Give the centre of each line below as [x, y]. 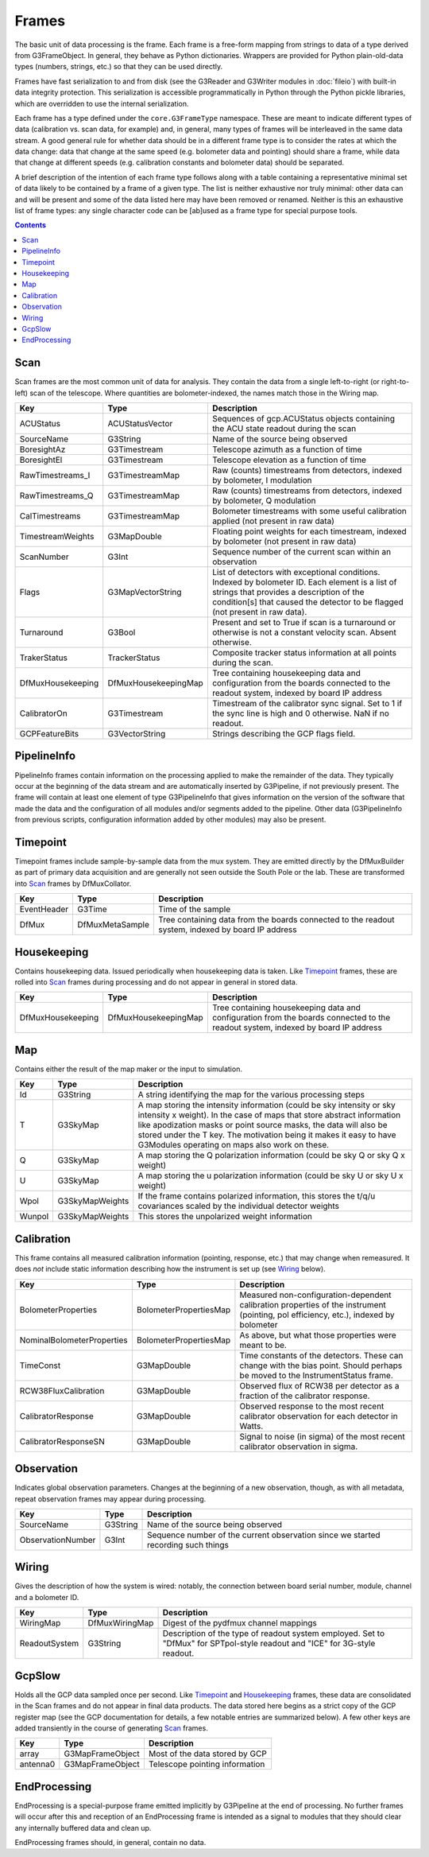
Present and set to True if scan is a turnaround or [304, 622]
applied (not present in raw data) [273, 521]
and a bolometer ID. [47, 1597]
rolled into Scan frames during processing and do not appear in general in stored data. [156, 982]
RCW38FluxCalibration [62, 1390]
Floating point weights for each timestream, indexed [309, 531]
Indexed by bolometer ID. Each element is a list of [304, 582]
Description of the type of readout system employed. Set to [274, 1634]
